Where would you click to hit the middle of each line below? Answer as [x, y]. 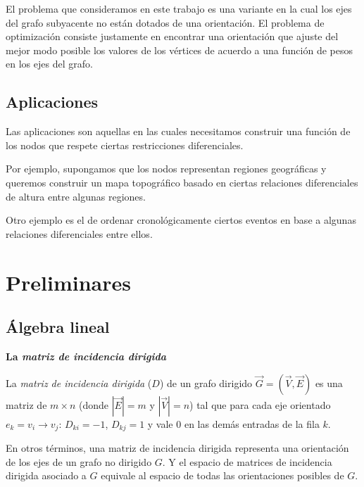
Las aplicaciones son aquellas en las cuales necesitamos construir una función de [178, 131]
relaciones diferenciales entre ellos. [79, 233]
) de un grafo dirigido [206, 382]
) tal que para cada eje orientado [260, 404]
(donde [93, 404]
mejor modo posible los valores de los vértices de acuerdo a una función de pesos [179, 50]
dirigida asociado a [46, 475]
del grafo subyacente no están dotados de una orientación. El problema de [165, 22]
